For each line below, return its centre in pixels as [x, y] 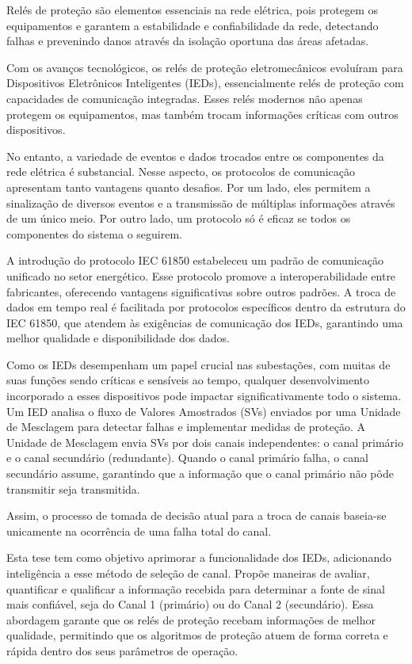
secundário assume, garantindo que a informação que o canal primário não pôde [200, 473]
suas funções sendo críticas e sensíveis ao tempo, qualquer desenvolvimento [188, 380]
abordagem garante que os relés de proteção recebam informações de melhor [191, 619]
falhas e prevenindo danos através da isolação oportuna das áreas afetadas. [188, 41]
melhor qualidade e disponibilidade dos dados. [118, 338]
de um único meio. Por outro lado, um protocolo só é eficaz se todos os [179, 218]
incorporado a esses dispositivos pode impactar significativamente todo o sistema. [204, 396]
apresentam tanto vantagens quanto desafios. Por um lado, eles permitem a [189, 187]
